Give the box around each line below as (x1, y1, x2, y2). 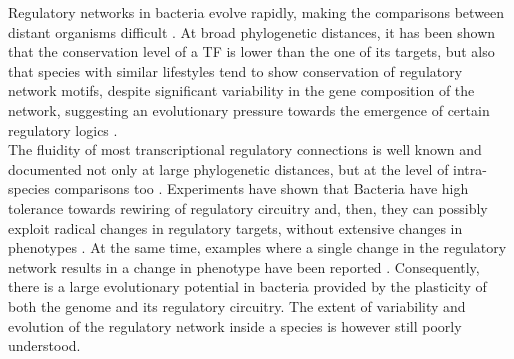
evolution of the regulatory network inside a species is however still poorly (8, 315, 462, 336)
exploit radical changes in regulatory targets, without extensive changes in (8, 217, 463, 238)
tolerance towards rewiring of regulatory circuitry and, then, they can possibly (8, 197, 488, 218)
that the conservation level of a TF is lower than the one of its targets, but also (8, 41, 495, 62)
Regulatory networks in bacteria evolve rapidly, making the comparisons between (8, 2, 505, 22)
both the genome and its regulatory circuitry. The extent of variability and (8, 295, 466, 316)
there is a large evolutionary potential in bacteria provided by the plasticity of (8, 276, 487, 297)
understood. (8, 335, 81, 356)
